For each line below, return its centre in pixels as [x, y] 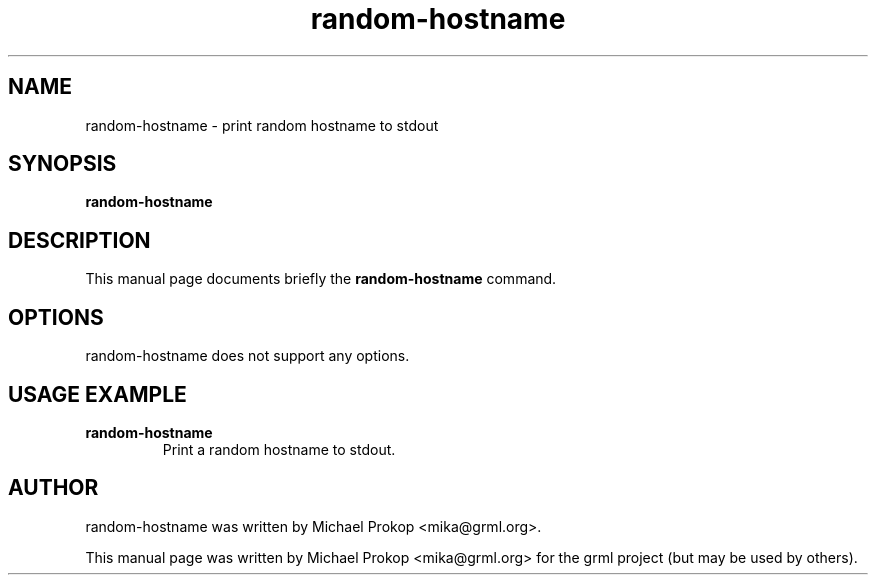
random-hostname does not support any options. [247, 356]
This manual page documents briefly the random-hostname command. [321, 279]
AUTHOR [53, 488]
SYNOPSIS [62, 164]
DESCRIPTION [79, 240]
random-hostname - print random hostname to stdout [262, 125]
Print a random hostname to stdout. [279, 449]
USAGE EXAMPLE [97, 394]
